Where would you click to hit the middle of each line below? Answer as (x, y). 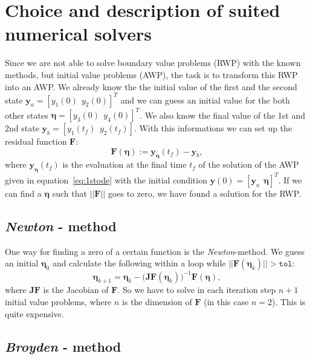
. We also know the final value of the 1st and (223, 115)
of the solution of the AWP (249, 164)
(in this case (226, 302)
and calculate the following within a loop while (139, 263)
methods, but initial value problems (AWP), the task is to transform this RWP (151, 74)
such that (69, 193)
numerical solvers (78, 34)
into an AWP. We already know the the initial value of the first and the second (151, 86)
